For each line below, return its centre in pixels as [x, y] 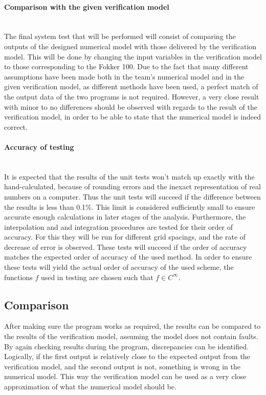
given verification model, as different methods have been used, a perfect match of [131, 86]
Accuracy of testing [39, 146]
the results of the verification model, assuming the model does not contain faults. [131, 336]
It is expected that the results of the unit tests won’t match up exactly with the [129, 176]
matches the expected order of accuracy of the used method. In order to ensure [128, 257]
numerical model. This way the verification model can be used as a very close [125, 376]
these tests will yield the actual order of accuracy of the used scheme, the [119, 267]
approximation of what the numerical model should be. [90, 387]
